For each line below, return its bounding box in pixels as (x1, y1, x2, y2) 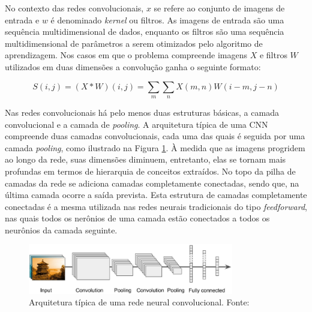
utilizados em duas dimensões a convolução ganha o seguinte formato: (5, 60, 261, 73)
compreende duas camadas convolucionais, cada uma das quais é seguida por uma (5, 130, 305, 142)
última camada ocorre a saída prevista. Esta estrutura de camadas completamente (5, 188, 307, 201)
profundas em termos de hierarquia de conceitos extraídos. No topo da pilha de (5, 164, 296, 177)
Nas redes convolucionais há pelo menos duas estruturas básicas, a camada (5, 106, 279, 118)
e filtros (259, 49, 287, 61)
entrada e (5, 13, 40, 26)
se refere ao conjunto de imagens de (154, 2, 285, 14)
